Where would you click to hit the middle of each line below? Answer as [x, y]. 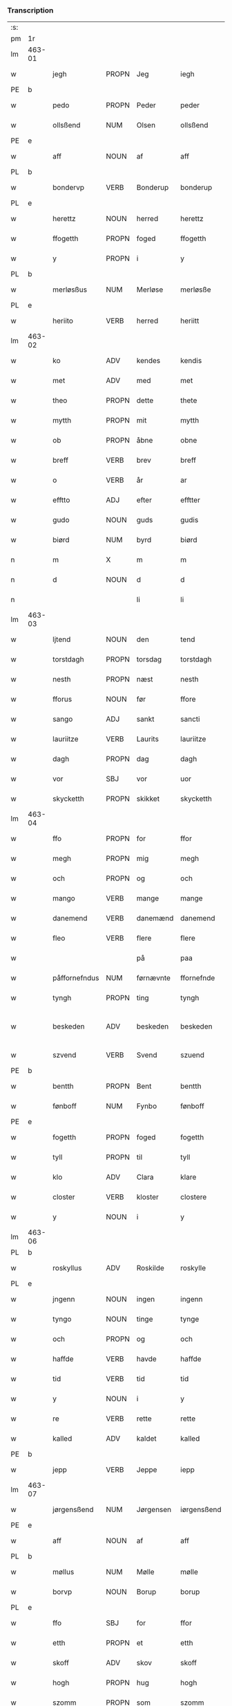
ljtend [62, 639]
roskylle [193, 1268]
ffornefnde [198, 978]
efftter [190, 500]
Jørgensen [154, 1510]
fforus [62, 700]
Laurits [147, 739]
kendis [191, 361]
